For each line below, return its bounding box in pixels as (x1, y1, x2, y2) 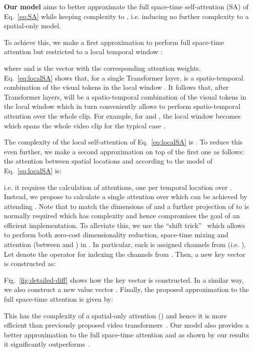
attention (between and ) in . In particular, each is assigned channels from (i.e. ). (4, 239, 246, 249)
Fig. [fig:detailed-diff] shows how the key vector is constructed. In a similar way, (4, 274, 244, 285)
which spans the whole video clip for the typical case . (4, 120, 166, 130)
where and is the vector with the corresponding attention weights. (4, 62, 201, 73)
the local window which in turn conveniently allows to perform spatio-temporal (4, 101, 241, 111)
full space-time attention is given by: (4, 294, 113, 304)
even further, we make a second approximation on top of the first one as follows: (4, 146, 244, 156)
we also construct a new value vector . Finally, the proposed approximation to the (4, 284, 249, 294)
